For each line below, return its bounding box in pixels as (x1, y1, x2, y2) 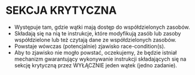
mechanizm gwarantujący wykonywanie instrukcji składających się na (14, 55, 187, 62)
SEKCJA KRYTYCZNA (5, 4, 117, 17)
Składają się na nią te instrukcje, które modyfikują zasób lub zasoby (14, 29, 181, 37)
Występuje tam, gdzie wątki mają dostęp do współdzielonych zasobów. (14, 23, 190, 31)
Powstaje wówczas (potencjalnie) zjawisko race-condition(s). (14, 43, 166, 50)
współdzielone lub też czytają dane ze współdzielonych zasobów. (14, 36, 177, 43)
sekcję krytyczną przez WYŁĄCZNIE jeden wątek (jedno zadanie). (14, 61, 178, 69)
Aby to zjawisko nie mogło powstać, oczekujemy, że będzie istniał (14, 49, 177, 56)
